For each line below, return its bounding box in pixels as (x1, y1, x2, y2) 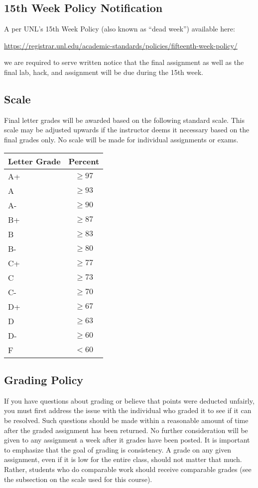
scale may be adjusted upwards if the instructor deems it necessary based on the (4, 124, 250, 135)
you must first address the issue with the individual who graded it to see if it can (4, 405, 252, 416)
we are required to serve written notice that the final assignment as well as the (4, 57, 244, 67)
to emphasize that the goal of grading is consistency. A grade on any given (4, 444, 232, 455)
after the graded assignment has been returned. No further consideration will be (4, 425, 248, 435)
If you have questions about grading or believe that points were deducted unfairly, (4, 395, 255, 406)
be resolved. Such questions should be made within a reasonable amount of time (4, 415, 249, 425)
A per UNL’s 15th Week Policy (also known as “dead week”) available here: (4, 23, 235, 34)
